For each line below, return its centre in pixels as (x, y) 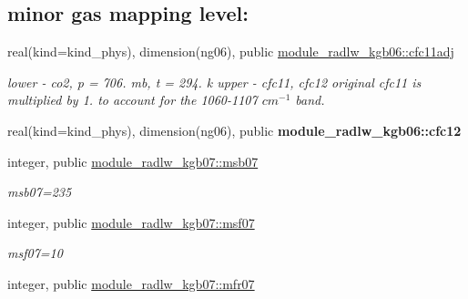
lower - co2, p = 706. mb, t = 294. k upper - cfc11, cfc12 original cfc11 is (214, 82)
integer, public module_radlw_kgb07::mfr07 (131, 283)
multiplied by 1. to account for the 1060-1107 (132, 100)
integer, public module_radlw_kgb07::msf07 (131, 222)
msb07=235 (40, 192)
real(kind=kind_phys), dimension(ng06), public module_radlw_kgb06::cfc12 (234, 130)
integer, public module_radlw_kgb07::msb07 (133, 161)
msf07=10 (35, 253)
